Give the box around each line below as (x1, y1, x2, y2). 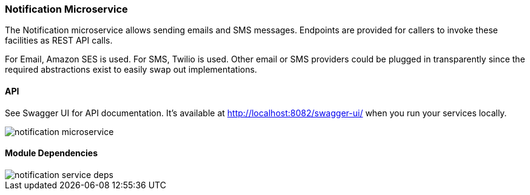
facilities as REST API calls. (5, 35, 113, 46)
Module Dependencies (5, 148, 98, 159)
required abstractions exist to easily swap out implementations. (5, 64, 257, 75)
